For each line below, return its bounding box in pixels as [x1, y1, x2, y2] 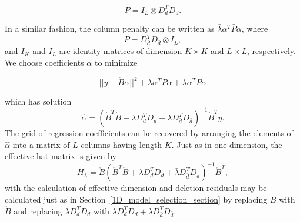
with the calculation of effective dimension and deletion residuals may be [5, 181, 267, 194]
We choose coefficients [5, 56, 84, 68]
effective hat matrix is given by [5, 150, 116, 162]
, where [241, 22, 268, 34]
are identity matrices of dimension [59, 45, 182, 57]
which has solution [5, 95, 72, 107]
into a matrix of [12, 138, 70, 150]
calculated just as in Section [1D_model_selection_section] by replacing [5, 193, 268, 205]
